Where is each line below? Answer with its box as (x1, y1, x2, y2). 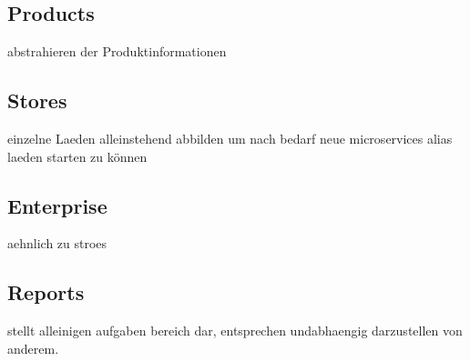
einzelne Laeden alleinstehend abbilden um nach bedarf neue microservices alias (7, 129, 453, 147)
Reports (7, 278, 85, 306)
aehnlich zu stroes (7, 234, 107, 253)
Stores (7, 86, 67, 115)
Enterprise (7, 191, 107, 219)
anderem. (7, 338, 59, 357)
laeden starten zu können (7, 146, 148, 165)
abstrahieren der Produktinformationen (7, 42, 227, 61)
